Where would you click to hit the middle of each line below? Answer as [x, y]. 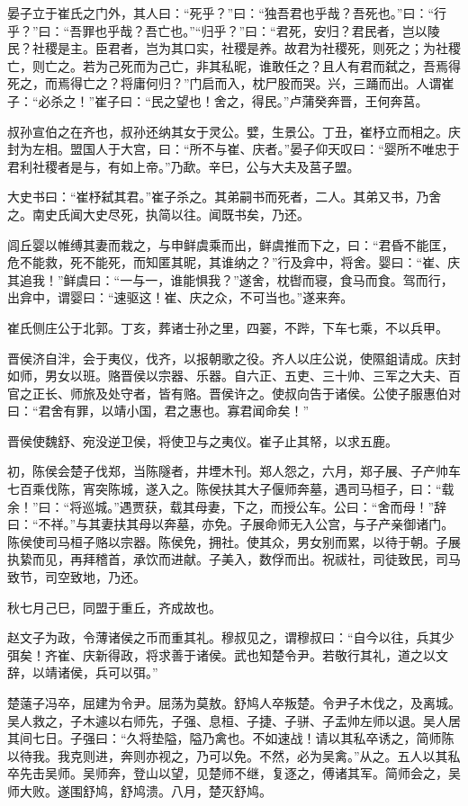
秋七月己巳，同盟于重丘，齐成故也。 [114, 607]
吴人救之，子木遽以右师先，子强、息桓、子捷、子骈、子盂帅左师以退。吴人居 [234, 720]
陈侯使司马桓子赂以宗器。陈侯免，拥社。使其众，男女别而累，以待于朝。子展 [234, 541]
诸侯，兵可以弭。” [108, 672]
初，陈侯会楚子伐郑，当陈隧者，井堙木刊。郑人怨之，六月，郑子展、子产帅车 [234, 471]
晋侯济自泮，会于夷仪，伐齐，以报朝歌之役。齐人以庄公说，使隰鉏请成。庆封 [234, 358]
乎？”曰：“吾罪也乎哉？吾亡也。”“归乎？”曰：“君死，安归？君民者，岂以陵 [224, 30]
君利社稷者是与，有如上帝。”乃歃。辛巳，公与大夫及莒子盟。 [184, 166]
